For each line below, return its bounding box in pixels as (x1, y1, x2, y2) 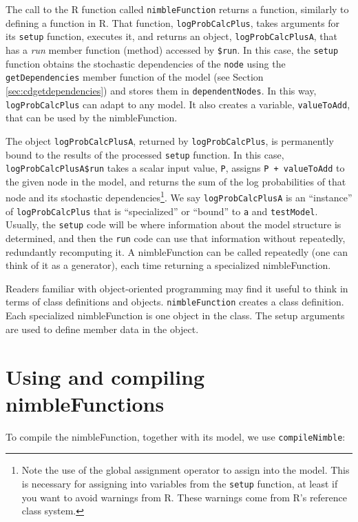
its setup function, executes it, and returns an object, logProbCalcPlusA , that (6, 29, 338, 43)
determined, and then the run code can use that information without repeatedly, (6, 231, 346, 245)
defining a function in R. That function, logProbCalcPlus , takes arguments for (6, 15, 340, 30)
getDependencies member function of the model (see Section (6, 70, 264, 84)
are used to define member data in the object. (6, 321, 199, 336)
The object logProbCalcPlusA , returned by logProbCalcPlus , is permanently (6, 133, 334, 148)
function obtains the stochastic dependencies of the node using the (6, 56, 286, 70)
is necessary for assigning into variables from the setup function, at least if (21, 476, 338, 490)
